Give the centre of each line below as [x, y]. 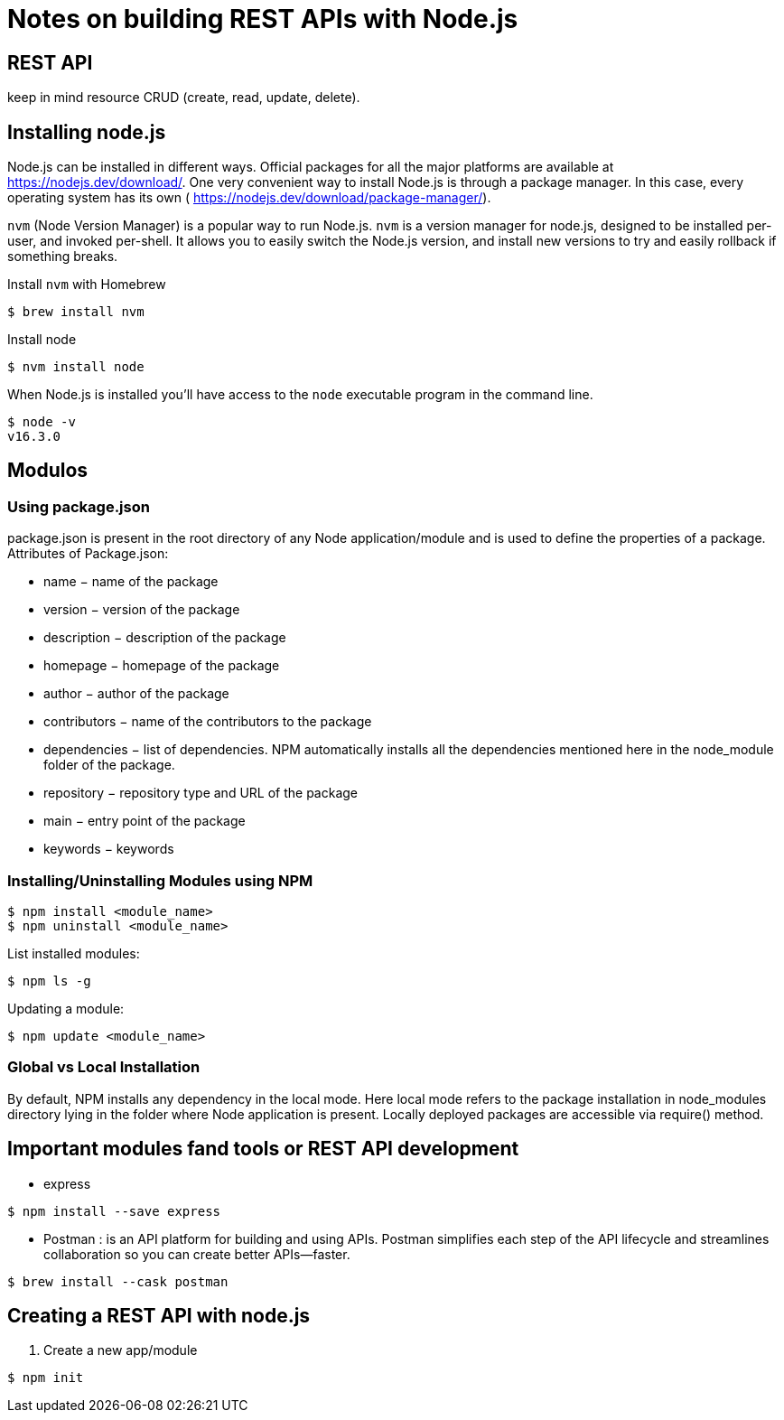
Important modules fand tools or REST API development [263, 1149]
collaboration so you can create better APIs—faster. [197, 1254]
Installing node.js [87, 132]
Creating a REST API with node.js [159, 1316]
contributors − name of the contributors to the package [208, 722]
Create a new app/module [121, 1350]
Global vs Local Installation [104, 1067]
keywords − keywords [109, 849]
